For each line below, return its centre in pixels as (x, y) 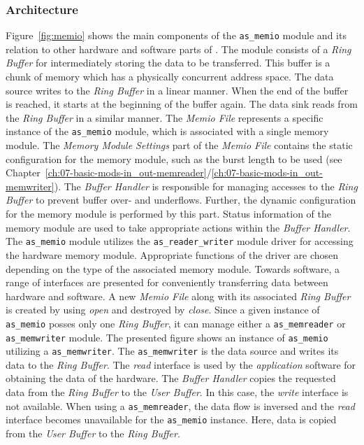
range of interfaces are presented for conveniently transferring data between (167, 282)
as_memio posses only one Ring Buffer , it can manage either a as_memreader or (176, 323)
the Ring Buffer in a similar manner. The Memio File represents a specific (165, 117)
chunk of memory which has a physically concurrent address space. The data (170, 77)
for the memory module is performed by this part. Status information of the (169, 214)
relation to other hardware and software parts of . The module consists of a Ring (179, 49)
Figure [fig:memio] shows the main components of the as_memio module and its (176, 35)
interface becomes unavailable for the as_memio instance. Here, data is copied (171, 419)
